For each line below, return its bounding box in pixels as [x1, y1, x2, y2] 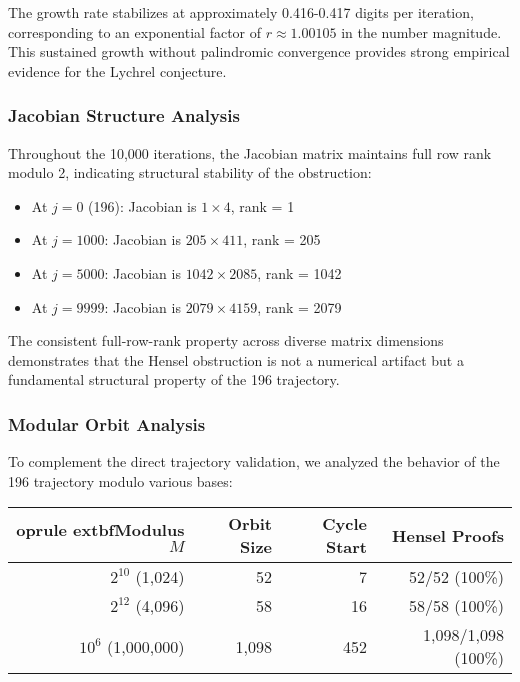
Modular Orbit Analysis [8, 411, 206, 436]
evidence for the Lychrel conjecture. [8, 60, 227, 81]
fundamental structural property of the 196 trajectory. [8, 369, 340, 390]
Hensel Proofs [392, 523, 504, 547]
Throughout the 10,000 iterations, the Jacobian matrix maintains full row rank [8, 142, 492, 163]
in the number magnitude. [341, 21, 502, 42]
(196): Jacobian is [88, 195, 197, 216]
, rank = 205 [243, 229, 321, 250]
